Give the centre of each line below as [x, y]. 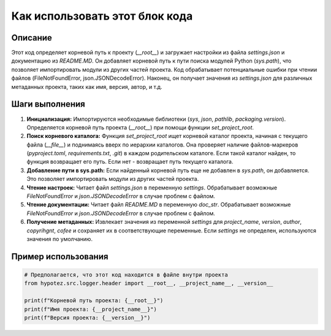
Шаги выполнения [48, 104]
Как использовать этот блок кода [102, 16]
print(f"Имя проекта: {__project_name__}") [91, 309]
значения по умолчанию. [60, 239]
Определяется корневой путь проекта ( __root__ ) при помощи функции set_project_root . [140, 127]
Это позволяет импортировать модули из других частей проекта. [113, 179]
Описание [32, 38]
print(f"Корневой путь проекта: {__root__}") [94, 301]
